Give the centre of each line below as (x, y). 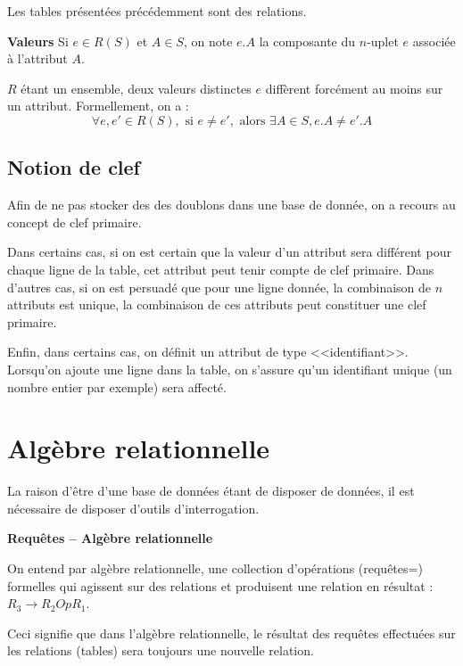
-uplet (383, 41)
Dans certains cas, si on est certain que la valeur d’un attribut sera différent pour (229, 252)
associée (434, 41)
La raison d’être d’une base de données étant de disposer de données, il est (211, 491)
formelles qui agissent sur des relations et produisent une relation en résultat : (220, 585)
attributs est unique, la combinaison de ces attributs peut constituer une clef (217, 304)
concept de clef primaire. (74, 222)
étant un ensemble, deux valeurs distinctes (136, 88)
